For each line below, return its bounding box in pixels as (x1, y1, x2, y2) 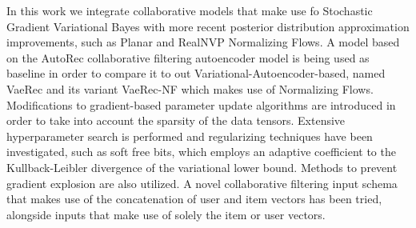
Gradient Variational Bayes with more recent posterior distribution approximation (6, 18, 410, 34)
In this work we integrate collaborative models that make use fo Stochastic (6, 2, 373, 18)
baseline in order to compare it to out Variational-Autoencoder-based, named (6, 65, 386, 82)
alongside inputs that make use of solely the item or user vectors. (6, 206, 326, 222)
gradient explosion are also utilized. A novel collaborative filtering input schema (6, 174, 398, 191)
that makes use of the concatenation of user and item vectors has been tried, (6, 190, 382, 207)
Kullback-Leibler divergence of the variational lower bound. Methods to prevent (6, 158, 398, 175)
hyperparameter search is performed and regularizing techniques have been (6, 127, 373, 144)
